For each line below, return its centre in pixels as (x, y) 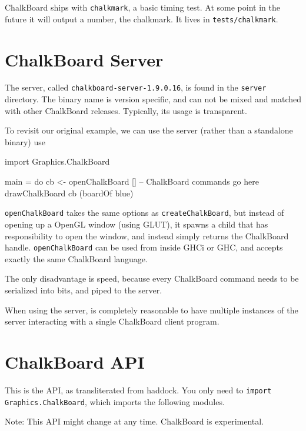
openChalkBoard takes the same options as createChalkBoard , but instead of (144, 213)
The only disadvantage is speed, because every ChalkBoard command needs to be (152, 278)
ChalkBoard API (75, 361)
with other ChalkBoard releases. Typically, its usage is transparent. (126, 110)
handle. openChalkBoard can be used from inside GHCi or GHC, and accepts (144, 247)
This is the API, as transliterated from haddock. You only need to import (138, 390)
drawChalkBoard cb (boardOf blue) (69, 193)
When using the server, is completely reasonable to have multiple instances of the (152, 310)
